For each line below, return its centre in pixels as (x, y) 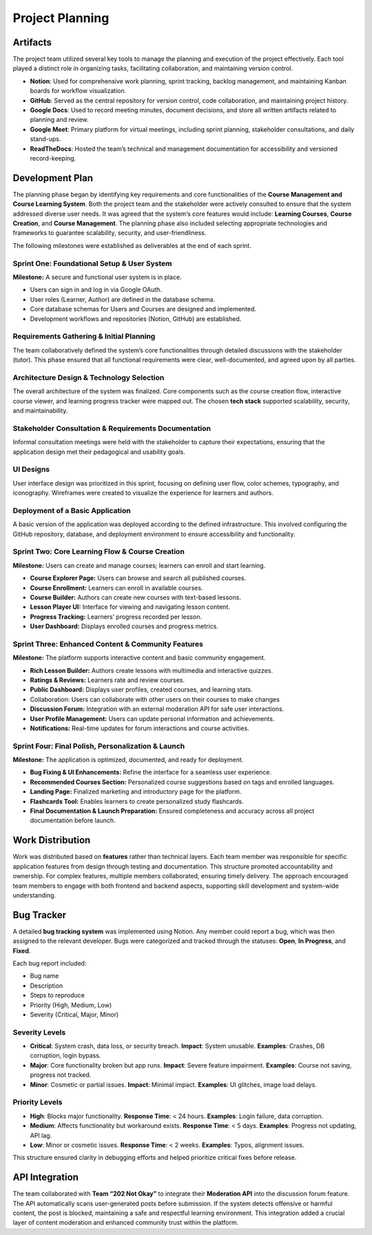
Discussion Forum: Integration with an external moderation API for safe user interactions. (157, 709)
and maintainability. (40, 411)
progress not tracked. (61, 1075)
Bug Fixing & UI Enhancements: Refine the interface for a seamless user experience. (151, 772)
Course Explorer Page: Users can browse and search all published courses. (138, 578)
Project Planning (61, 18)
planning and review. (59, 120)
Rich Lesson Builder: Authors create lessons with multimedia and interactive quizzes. (152, 670)
